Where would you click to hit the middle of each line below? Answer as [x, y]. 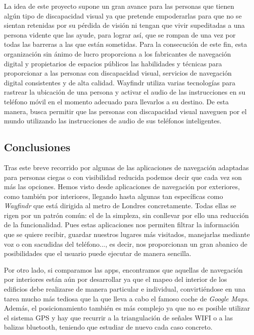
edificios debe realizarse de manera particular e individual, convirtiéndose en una [125, 289]
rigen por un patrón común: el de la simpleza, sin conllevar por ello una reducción [127, 215]
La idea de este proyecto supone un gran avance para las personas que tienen [119, 6]
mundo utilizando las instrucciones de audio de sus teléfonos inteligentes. [113, 121]
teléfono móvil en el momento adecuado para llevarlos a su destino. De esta [116, 101]
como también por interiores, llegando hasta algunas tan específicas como [114, 196]
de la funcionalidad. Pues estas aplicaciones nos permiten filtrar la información [122, 225]
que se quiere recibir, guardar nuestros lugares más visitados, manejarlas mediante [127, 234]
